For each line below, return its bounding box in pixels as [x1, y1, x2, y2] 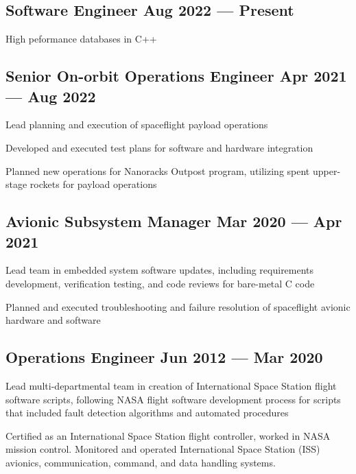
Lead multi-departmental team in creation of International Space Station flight [5, 378, 337, 392]
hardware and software [5, 313, 101, 327]
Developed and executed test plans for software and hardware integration [5, 140, 313, 154]
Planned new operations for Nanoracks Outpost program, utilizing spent [5, 163, 310, 178]
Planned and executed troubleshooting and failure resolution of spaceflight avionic [5, 299, 351, 313]
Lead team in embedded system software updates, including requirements [5, 263, 314, 277]
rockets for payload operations [29, 177, 157, 191]
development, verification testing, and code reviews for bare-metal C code [5, 276, 315, 290]
